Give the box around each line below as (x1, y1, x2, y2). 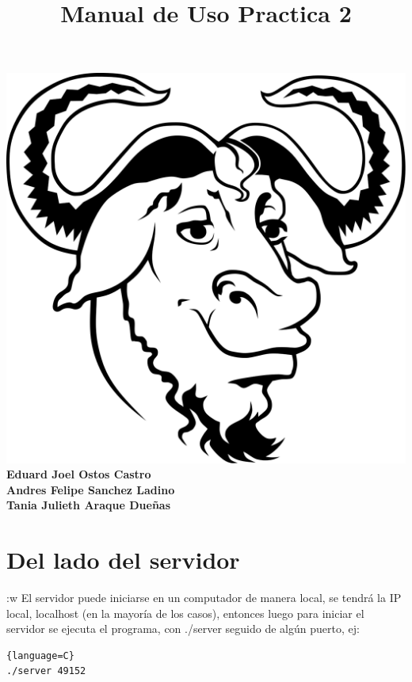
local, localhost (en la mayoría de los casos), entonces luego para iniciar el (6, 604, 364, 621)
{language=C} (6, 650, 74, 661)
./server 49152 (6, 665, 86, 677)
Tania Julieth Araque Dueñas (6, 497, 171, 513)
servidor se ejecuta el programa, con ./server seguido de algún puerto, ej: (6, 620, 360, 637)
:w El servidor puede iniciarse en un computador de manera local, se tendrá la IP (6, 589, 402, 606)
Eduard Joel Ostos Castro (6, 466, 151, 482)
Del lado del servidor (6, 543, 240, 576)
